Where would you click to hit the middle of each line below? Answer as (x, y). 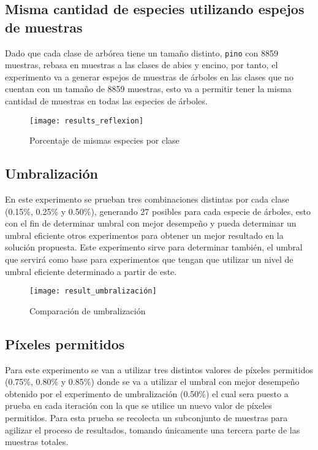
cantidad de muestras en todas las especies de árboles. (106, 101)
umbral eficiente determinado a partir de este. (91, 271)
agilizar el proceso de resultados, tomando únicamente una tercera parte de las (153, 429)
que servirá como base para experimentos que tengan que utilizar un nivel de (149, 259)
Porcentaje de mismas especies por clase (104, 140)
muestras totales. (37, 442)
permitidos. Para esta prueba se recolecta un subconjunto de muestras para (146, 418)
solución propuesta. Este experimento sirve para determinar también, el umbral (154, 247)
